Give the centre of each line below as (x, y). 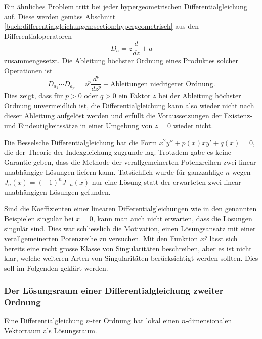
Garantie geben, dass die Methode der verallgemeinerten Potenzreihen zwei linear (130, 162)
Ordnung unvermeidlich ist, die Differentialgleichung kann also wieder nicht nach (129, 105)
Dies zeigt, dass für (34, 96)
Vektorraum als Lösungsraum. (51, 331)
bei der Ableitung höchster (200, 96)
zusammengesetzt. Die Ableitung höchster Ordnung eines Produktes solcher (121, 60)
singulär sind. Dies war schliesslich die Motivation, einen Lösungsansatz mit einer (130, 228)
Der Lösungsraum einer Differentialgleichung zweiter (114, 290)
